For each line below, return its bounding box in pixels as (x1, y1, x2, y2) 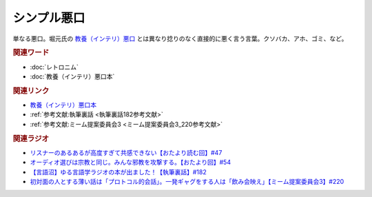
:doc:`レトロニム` (30, 63, 79, 71)
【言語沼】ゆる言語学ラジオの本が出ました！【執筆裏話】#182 (30, 167, 207, 176)
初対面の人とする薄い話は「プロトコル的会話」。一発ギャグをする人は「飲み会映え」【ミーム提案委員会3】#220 (30, 178, 344, 186)
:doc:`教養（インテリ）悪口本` (30, 72, 115, 81)
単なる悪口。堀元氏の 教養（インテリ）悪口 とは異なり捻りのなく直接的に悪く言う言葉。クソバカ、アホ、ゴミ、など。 (12, 34, 348, 43)
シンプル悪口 (12, 10, 85, 25)
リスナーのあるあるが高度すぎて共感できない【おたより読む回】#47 (30, 148, 223, 156)
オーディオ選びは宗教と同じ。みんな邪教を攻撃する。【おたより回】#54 (30, 158, 231, 167)
